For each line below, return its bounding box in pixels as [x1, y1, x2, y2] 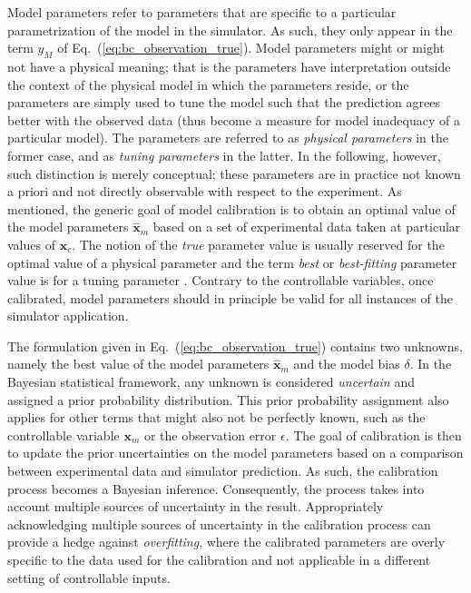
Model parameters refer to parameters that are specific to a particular [7, 3, 397, 21]
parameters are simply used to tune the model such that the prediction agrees [7, 93, 440, 112]
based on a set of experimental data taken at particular [152, 217, 461, 236]
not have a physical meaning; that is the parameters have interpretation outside [7, 56, 451, 75]
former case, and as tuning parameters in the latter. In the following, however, [7, 145, 441, 164]
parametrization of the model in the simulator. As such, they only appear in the [7, 20, 453, 39]
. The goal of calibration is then [285, 425, 462, 444]
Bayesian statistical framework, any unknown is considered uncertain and [7, 372, 415, 391]
